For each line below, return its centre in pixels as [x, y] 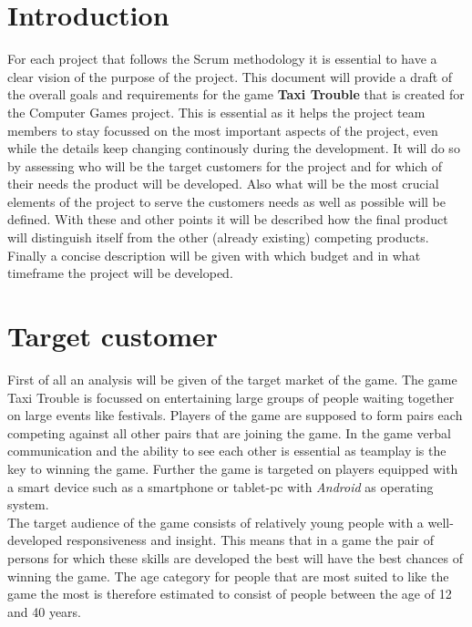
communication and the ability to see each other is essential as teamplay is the [227, 451]
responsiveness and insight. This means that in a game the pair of [250, 540]
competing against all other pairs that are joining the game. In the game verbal [229, 432]
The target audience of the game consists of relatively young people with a [215, 522]
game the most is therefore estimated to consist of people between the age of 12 [230, 594]
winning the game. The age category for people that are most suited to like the [228, 576]
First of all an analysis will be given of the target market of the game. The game [232, 379]
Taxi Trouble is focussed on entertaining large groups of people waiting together [231, 397]
